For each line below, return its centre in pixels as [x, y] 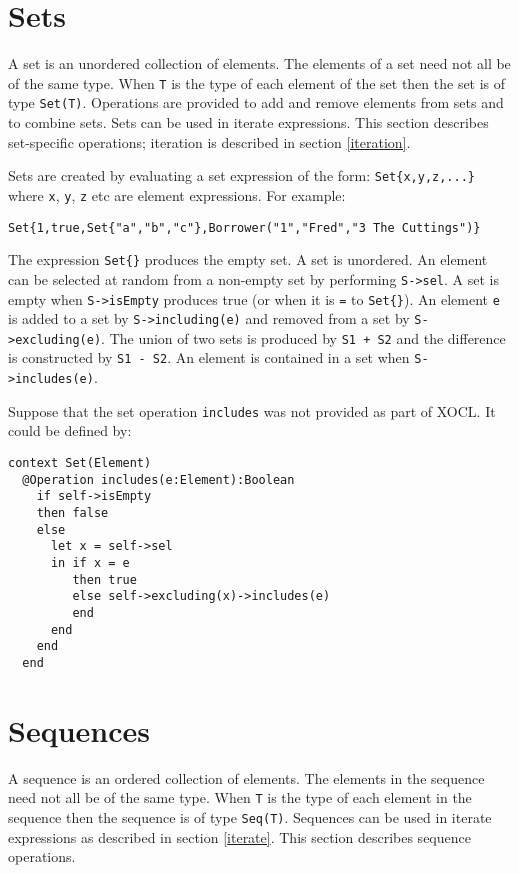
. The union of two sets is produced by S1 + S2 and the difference [303, 337]
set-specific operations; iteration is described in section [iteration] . [209, 141]
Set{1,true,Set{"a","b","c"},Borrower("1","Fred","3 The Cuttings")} [244, 227]
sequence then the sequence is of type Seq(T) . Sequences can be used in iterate [250, 816]
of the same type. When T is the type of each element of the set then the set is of [257, 82]
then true [104, 579]
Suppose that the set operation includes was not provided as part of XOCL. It [252, 410]
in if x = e [90, 562]
